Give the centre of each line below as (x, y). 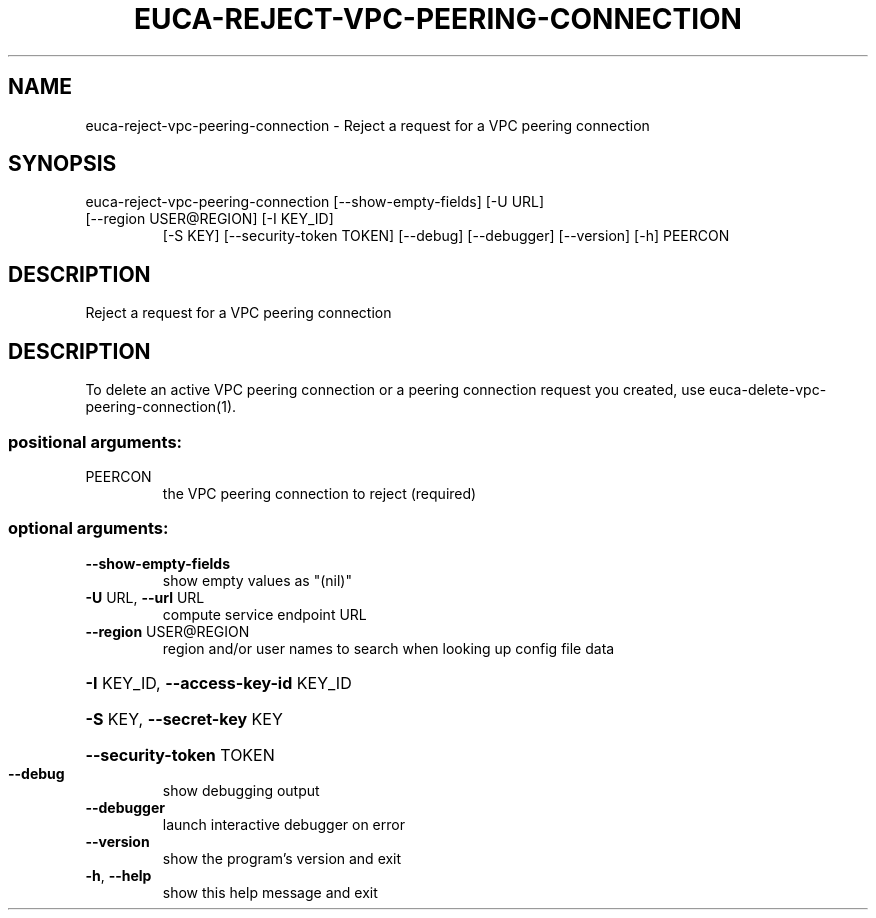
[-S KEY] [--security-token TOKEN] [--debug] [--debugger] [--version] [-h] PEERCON (446, 236)
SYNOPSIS (62, 164)
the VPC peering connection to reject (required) (319, 493)
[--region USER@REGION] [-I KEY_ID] (209, 219)
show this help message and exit (270, 892)
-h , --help (118, 875)
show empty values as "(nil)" (257, 580)
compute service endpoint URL (264, 614)
